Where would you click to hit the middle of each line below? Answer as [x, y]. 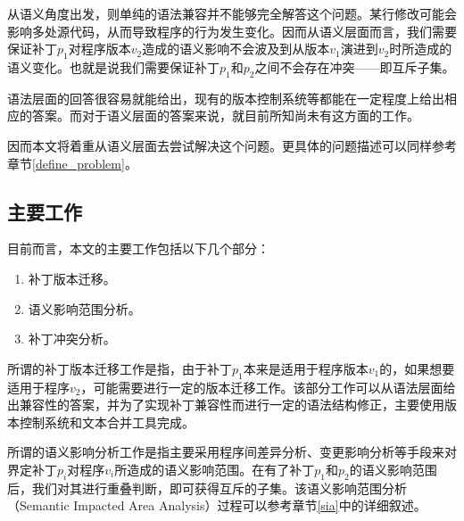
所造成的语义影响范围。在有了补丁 [215, 469]
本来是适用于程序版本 [306, 368]
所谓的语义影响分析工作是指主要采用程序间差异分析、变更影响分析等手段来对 [232, 452]
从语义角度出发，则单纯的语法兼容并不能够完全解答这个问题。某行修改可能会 [232, 13]
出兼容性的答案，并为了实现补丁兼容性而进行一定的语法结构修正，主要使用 [226, 405]
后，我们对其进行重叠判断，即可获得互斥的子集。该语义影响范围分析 [207, 488]
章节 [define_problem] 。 [72, 163]
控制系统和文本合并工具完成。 [107, 422]
